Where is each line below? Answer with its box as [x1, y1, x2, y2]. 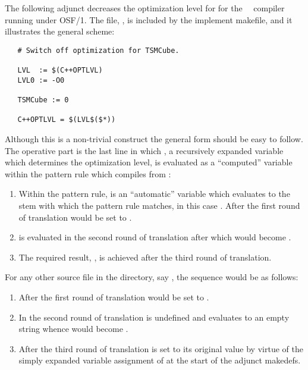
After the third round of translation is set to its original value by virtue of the [18, 342, 303, 355]
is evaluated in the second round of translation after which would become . [18, 231, 291, 243]
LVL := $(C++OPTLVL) [17, 66, 103, 75]
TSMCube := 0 [17, 96, 69, 105]
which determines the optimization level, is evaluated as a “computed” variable [5, 156, 293, 168]
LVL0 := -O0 [17, 76, 65, 84]
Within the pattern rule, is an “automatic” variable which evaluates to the [18, 187, 290, 200]
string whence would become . [18, 322, 128, 335]
